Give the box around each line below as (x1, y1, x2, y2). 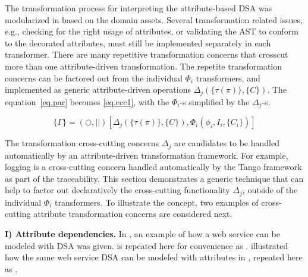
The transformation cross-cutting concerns (5, 137, 159, 149)
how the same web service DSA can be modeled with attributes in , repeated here (5, 251, 303, 263)
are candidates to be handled (174, 137, 279, 149)
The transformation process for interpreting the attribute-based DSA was (5, 2, 272, 14)
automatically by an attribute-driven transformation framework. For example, (5, 149, 288, 161)
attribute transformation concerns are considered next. (33, 207, 232, 220)
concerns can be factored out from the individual (5, 71, 183, 84)
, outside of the (242, 184, 298, 196)
